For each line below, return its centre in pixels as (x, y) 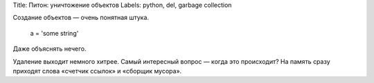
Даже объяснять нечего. (50, 49)
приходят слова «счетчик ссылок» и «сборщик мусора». (97, 71)
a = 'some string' (54, 33)
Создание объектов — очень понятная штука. (81, 18)
